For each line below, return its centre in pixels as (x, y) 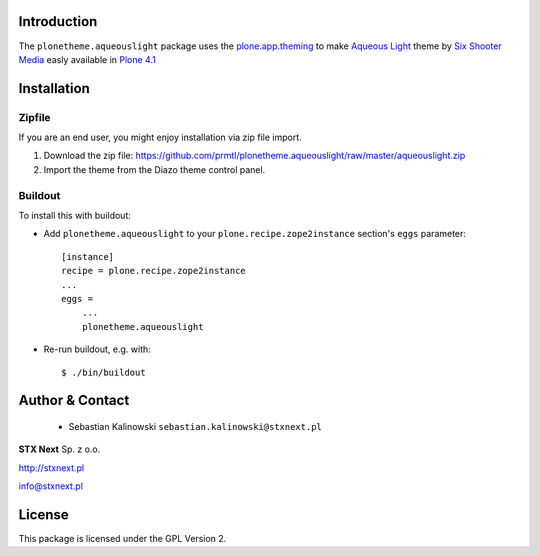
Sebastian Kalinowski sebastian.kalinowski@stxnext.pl (195, 426)
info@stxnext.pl (51, 486)
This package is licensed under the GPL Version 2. (122, 538)
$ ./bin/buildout (103, 372)
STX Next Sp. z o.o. (59, 449)
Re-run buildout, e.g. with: (97, 349)
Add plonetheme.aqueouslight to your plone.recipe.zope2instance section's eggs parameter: (255, 234)
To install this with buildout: (75, 215)
